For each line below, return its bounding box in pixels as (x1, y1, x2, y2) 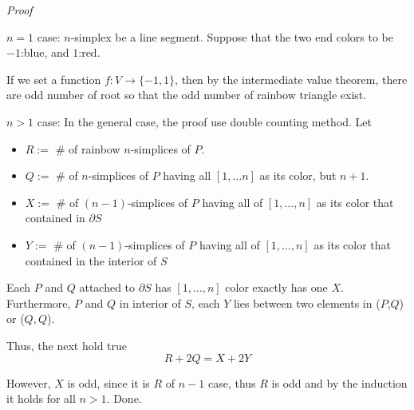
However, (6, 374, 51, 391)
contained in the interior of (25, 252, 157, 269)
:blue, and (20, 44, 69, 61)
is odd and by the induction (271, 374, 408, 391)
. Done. (106, 390, 142, 407)
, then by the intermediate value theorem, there (175, 70, 408, 87)
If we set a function (6, 70, 101, 87)
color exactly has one (225, 279, 328, 296)
